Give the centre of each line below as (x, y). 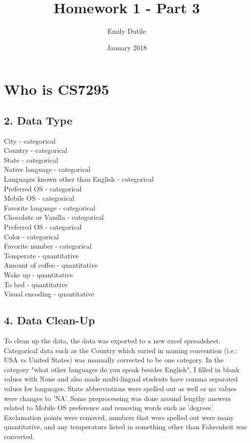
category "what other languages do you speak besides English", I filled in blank (122, 369)
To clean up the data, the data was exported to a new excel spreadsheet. (112, 340)
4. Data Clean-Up (49, 320)
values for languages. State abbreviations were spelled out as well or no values (120, 388)
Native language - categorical (47, 169)
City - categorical (30, 140)
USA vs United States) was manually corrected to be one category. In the (114, 360)
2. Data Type (38, 120)
